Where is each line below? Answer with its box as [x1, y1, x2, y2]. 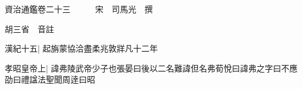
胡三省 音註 [5, 22, 54, 35]
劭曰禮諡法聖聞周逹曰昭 [5, 73, 95, 85]
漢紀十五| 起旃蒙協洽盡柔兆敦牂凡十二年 [5, 42, 158, 54]
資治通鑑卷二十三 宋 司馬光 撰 [5, 3, 153, 15]
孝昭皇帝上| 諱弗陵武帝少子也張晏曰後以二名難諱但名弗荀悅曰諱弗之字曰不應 [5, 61, 298, 74]
